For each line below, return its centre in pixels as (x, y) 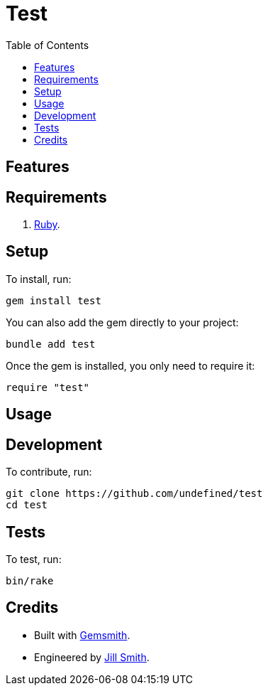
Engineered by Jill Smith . (92, 657)
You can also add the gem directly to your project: (122, 322)
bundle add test (51, 344)
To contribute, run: (49, 472)
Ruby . (47, 225)
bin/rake (30, 580)
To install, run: (39, 279)
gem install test (54, 300)
